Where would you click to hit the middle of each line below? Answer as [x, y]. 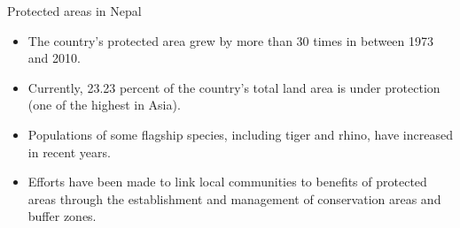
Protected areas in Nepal [74, 11]
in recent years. [69, 152]
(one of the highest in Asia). [104, 105]
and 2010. [54, 58]
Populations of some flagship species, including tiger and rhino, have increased [240, 134]
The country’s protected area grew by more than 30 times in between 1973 [231, 40]
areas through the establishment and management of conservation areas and [234, 198]
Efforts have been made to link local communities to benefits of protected [227, 182]
